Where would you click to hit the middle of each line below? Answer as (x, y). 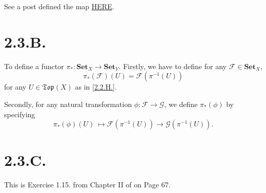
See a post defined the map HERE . (59, 6)
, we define (181, 104)
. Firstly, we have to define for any (172, 66)
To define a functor (34, 66)
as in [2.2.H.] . (96, 87)
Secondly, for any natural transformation (68, 104)
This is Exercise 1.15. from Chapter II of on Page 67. (87, 185)
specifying (20, 114)
